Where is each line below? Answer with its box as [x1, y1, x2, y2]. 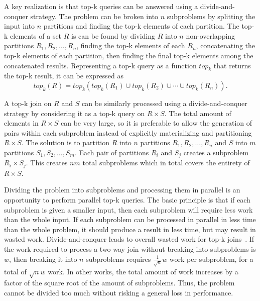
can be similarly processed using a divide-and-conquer [81, 97, 247, 108]
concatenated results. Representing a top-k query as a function [4, 60, 197, 70]
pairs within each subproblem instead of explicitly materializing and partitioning [4, 127, 252, 138]
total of [4, 266, 27, 276]
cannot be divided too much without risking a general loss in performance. [4, 287, 233, 297]
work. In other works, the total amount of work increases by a [48, 266, 238, 276]
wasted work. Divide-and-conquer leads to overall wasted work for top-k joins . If [4, 234, 254, 244]
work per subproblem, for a [169, 253, 253, 264]
